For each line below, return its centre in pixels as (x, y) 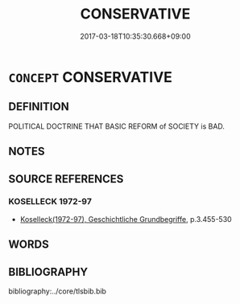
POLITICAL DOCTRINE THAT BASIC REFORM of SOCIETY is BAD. (117, 126)
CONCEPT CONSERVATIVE (91, 77)
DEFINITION (39, 107)
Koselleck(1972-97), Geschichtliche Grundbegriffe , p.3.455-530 (126, 219)
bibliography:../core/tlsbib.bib (58, 291)
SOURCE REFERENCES (66, 179)
